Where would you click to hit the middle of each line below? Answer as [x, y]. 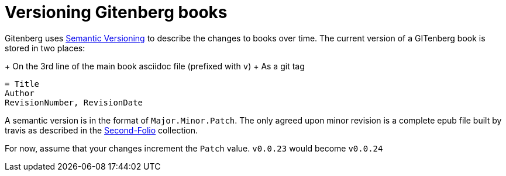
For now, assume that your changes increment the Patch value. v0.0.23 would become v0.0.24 [194, 148]
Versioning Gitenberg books [116, 12]
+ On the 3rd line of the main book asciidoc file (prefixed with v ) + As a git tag [155, 66]
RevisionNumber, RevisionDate [74, 102]
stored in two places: [45, 48]
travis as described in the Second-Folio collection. [101, 130]
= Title [22, 84]
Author [20, 93]
